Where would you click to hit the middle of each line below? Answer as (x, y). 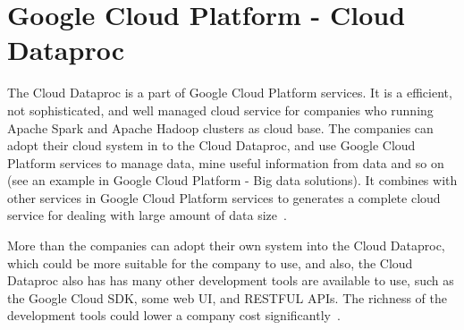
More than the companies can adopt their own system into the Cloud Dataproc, (226, 245)
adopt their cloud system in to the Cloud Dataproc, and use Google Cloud (211, 145)
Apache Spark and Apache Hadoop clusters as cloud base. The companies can (220, 127)
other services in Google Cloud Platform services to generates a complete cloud (224, 197)
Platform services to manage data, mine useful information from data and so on (226, 162)
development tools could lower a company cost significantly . (174, 315)
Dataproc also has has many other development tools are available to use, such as (231, 280)
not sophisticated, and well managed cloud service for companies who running (220, 110)
